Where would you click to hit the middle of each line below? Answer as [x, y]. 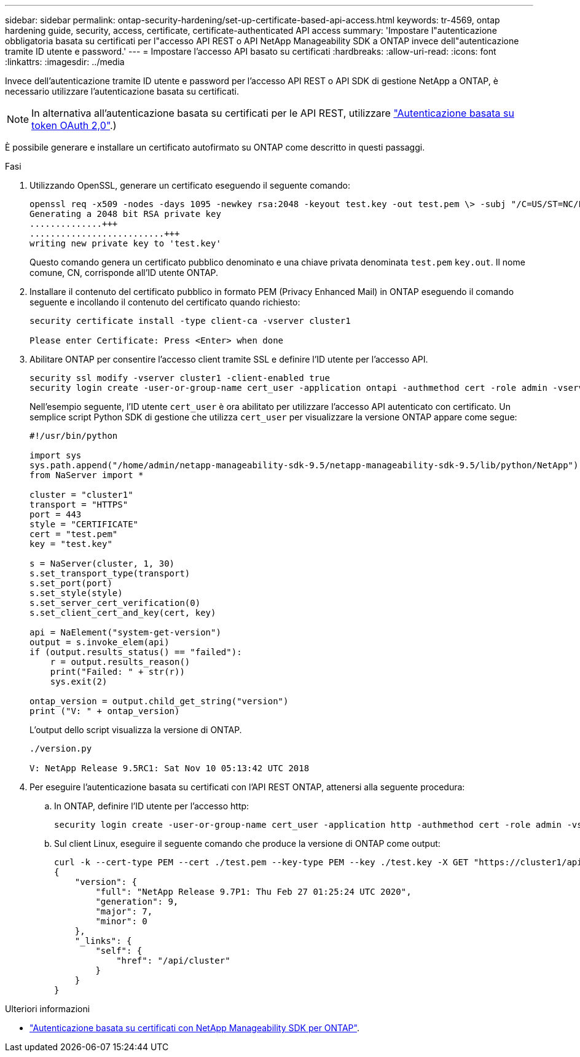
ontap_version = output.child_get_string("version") [159, 701]
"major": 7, [124, 911]
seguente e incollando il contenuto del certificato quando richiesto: [165, 302]
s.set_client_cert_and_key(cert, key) [123, 613]
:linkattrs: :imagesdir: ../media [65, 62]
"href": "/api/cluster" [173, 961]
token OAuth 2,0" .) [74, 125]
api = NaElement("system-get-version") [125, 632]
